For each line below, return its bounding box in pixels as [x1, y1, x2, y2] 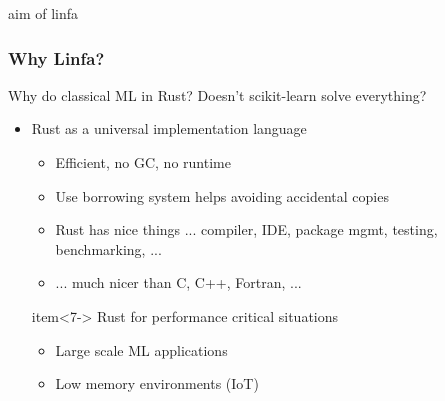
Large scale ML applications [55, 339, 228, 360]
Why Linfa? [8, 45, 105, 70]
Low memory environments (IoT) [55, 373, 259, 394]
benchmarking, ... [55, 238, 162, 259]
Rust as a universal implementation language [31, 118, 307, 139]
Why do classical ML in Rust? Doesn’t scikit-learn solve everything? [8, 84, 427, 105]
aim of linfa [8, 3, 79, 23]
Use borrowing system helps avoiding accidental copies [55, 185, 389, 206]
